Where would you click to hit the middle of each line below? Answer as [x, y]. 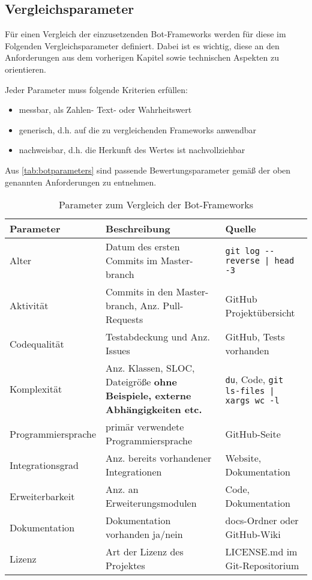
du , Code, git [254, 379]
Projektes [125, 566]
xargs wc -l [252, 400]
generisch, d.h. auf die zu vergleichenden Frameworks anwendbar [138, 129]
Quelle [241, 229]
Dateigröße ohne [141, 382]
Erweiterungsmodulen [151, 503]
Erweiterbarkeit [42, 496]
